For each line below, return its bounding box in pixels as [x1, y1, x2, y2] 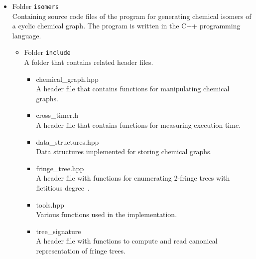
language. [12, 30, 41, 40]
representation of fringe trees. [36, 246, 126, 256]
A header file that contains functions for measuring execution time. [36, 120, 241, 130]
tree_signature [36, 226, 81, 236]
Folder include [24, 47, 71, 57]
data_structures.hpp [36, 136, 99, 147]
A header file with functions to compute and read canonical [36, 236, 218, 246]
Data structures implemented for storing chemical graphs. [36, 146, 212, 157]
